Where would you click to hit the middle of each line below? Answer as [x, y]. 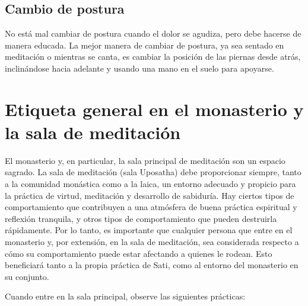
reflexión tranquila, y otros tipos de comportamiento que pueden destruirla [141, 218]
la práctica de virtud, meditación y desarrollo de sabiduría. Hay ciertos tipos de [150, 195]
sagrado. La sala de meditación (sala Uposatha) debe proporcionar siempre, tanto [153, 172]
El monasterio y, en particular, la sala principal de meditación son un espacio [145, 160]
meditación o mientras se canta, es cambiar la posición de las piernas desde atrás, [153, 57]
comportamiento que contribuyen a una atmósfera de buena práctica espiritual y [151, 207]
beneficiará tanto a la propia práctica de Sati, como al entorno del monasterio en [152, 265]
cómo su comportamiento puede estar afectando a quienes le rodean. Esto [139, 253]
